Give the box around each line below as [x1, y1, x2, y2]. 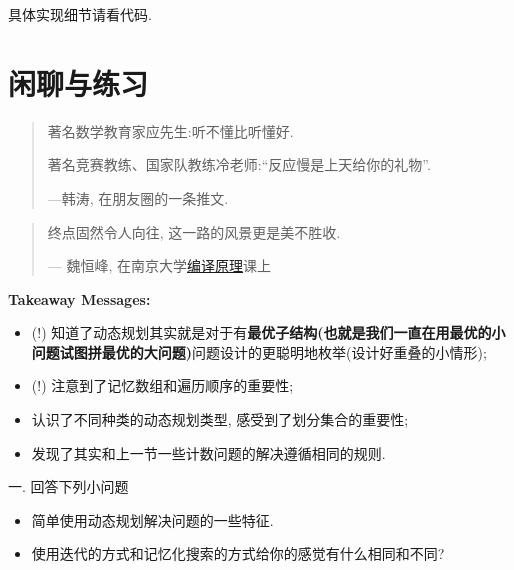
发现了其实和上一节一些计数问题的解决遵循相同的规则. [31, 442, 386, 463]
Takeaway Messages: [8, 288, 151, 309]
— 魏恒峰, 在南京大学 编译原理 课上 [47, 255, 272, 276]
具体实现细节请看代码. [8, 4, 152, 24]
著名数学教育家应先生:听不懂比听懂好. [47, 120, 294, 141]
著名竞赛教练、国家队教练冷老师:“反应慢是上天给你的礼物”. [47, 154, 431, 175]
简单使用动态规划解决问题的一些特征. [31, 509, 274, 530]
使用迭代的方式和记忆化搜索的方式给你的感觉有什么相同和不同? [31, 543, 445, 564]
